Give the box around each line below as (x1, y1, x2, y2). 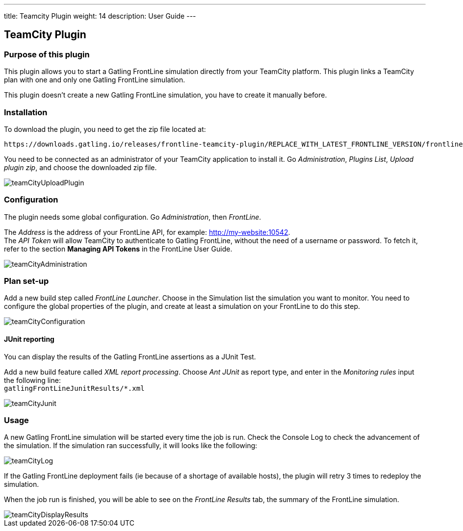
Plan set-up (4, 276, 49, 286)
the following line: (4, 376, 61, 384)
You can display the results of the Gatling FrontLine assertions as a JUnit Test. (4, 352, 256, 361)
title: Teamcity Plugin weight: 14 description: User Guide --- (4, 12, 196, 20)
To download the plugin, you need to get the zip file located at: (4, 125, 206, 133)
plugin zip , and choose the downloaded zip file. (4, 163, 157, 172)
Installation (4, 107, 48, 117)
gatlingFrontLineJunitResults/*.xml (4, 384, 145, 392)
